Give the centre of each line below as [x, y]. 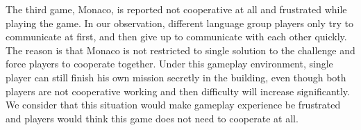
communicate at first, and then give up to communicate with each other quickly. [176, 36]
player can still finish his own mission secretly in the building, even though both [176, 77]
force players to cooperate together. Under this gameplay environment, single [169, 64]
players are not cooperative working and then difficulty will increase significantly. [178, 91]
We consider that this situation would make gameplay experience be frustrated [173, 105]
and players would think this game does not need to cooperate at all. [152, 118]
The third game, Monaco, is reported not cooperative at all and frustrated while [176, 9]
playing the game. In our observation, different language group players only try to [179, 23]
